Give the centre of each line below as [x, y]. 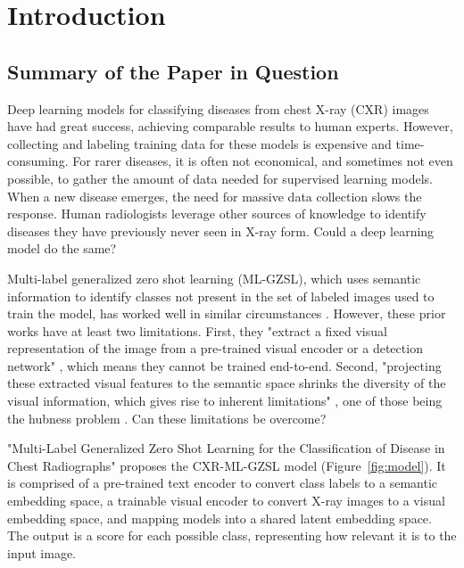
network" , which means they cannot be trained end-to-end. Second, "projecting [224, 365]
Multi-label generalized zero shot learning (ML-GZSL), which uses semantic [214, 278]
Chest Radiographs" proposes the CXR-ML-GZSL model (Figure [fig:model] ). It [227, 465]
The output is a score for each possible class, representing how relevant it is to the [232, 535]
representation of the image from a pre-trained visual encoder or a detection [215, 348]
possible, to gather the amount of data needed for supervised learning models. [220, 178]
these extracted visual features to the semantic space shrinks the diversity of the [227, 383]
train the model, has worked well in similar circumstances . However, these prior [227, 313]
